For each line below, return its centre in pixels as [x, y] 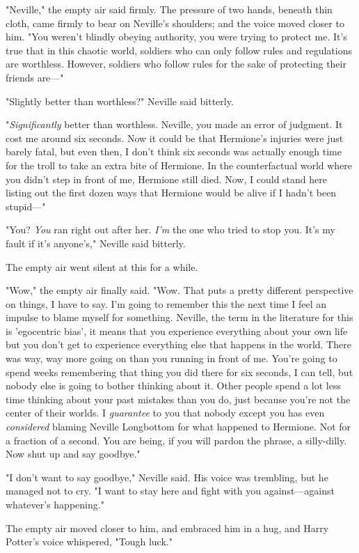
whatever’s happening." [55, 504]
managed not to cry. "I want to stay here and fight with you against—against [170, 491]
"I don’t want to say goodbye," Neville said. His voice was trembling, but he [167, 477]
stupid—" [26, 206]
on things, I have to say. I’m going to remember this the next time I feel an [166, 303]
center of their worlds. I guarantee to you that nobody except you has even [165, 413]
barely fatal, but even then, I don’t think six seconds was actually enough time [174, 151]
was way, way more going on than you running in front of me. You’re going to [171, 358]
